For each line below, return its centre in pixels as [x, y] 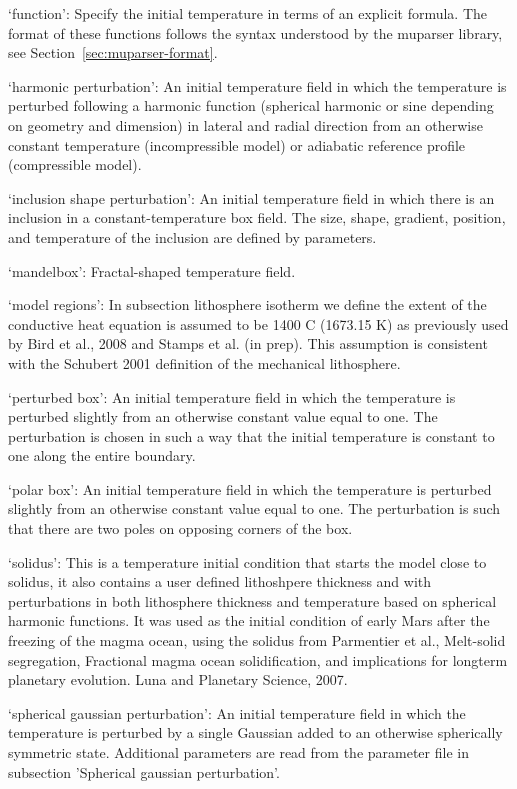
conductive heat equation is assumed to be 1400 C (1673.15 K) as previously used [258, 323]
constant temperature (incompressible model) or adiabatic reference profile [237, 144]
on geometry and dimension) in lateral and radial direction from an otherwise [245, 124]
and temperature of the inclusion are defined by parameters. [192, 236]
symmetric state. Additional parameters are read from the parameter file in [238, 752]
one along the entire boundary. [102, 455]
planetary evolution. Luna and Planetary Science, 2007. [178, 679]
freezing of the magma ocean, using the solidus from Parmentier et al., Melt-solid [257, 640]
